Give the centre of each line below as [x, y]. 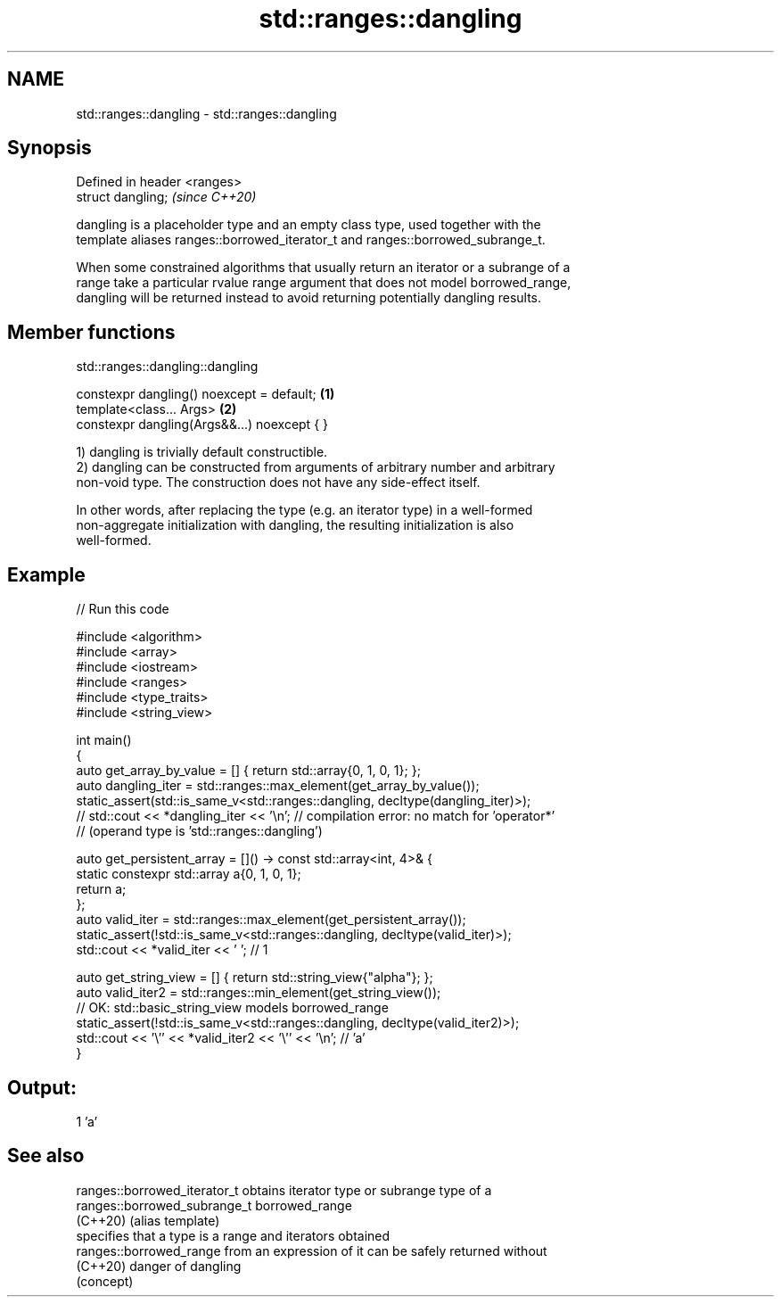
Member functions [91, 332]
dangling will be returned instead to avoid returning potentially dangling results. [309, 298]
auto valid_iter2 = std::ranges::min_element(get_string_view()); [259, 993]
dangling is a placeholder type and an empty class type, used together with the [308, 225]
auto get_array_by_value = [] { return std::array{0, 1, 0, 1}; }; [248, 771]
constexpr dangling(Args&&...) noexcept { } [202, 425]
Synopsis [49, 148]
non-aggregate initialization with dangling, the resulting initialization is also [295, 525]
